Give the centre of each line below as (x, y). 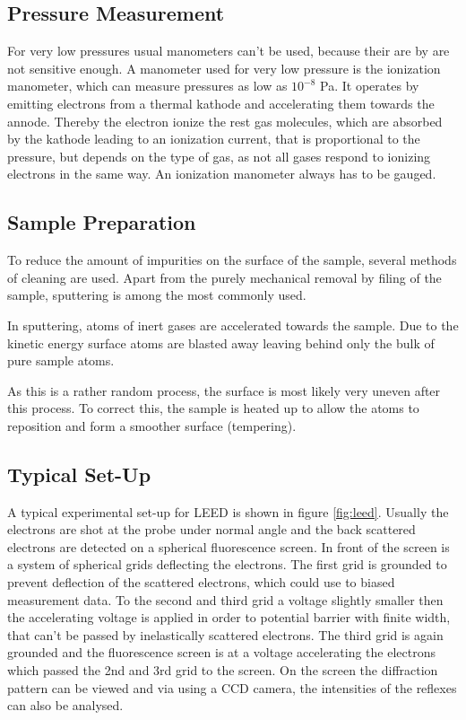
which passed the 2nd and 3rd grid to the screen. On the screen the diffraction (223, 670)
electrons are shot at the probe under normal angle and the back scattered (211, 529)
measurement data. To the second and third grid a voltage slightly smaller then (225, 599)
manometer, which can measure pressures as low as (147, 86)
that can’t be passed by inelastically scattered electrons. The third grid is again (225, 634)
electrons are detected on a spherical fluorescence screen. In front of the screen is (229, 546)
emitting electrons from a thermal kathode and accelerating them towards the (221, 103)
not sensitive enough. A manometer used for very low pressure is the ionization (224, 68)
